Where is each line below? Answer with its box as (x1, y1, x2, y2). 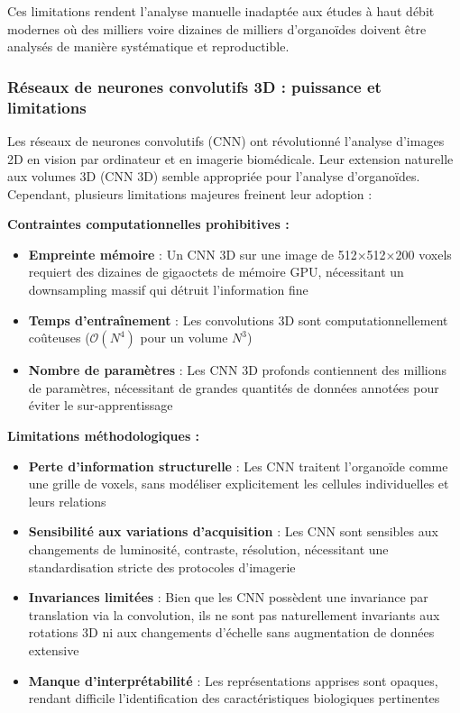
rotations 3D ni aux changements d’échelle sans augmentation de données (28, 623, 435, 642)
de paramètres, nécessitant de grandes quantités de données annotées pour (28, 378, 439, 397)
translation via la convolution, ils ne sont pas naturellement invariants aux (28, 605, 440, 624)
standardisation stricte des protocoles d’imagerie (28, 557, 296, 576)
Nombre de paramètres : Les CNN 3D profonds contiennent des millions (28, 361, 447, 379)
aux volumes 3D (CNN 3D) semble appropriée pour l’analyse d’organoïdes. (7, 167, 420, 186)
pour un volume (140, 328, 228, 347)
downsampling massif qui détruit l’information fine (28, 280, 308, 299)
